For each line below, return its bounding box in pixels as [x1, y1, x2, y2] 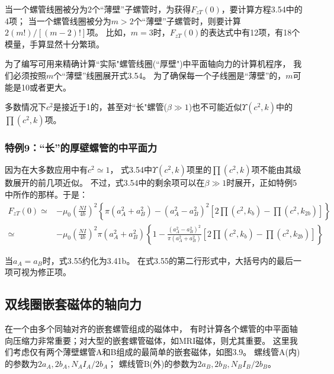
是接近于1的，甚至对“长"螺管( [53, 101, 168, 113]
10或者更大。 [21, 80, 71, 93]
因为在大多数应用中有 [5, 163, 88, 176]
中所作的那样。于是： [5, 188, 88, 200]
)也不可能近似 [188, 101, 242, 113]
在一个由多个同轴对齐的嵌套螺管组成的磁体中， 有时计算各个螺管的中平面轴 [5, 323, 298, 335]
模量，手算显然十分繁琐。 [5, 37, 104, 50]
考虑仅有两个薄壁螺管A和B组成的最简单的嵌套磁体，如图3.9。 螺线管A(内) [12, 346, 300, 358]
